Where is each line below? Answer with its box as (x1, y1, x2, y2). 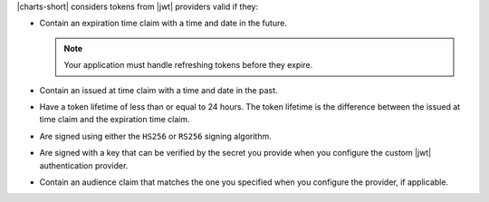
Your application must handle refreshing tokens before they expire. (63, 60, 313, 71)
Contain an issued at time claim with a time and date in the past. (39, 84, 278, 95)
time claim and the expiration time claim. (39, 114, 190, 125)
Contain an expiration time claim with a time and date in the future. (39, 18, 287, 29)
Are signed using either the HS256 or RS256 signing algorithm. (39, 130, 272, 141)
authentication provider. (39, 159, 129, 171)
